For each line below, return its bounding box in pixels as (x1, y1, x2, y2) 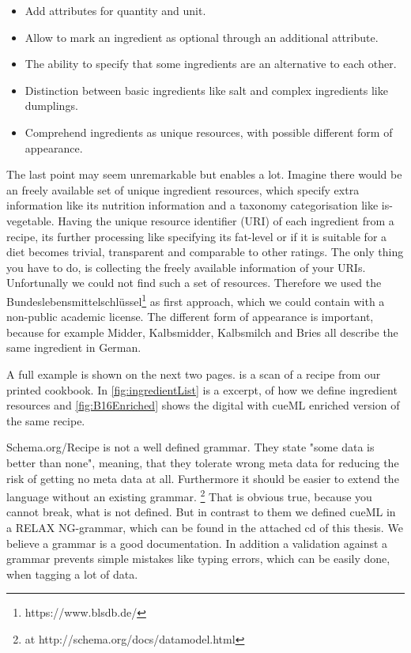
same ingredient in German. (6, 339, 141, 356)
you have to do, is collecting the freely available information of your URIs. (6, 259, 366, 275)
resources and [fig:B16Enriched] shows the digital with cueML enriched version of (6, 397, 400, 413)
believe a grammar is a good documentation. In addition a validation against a (6, 534, 388, 551)
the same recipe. (6, 412, 85, 428)
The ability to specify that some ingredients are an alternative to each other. (25, 55, 397, 72)
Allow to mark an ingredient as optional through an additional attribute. (25, 28, 379, 45)
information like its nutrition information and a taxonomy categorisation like (6, 197, 379, 213)
